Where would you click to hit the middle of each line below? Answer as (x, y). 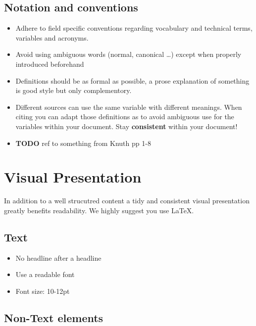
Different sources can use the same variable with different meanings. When (129, 107)
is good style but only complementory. (74, 90)
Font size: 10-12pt (43, 291)
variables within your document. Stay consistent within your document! (127, 126)
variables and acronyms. (52, 37)
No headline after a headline (58, 257)
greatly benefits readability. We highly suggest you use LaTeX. (99, 210)
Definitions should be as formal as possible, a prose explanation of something (132, 80)
